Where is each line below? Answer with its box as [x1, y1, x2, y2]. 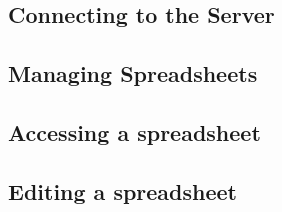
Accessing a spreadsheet [8, 116, 261, 147]
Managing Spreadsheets [8, 58, 258, 89]
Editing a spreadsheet [8, 175, 238, 206]
